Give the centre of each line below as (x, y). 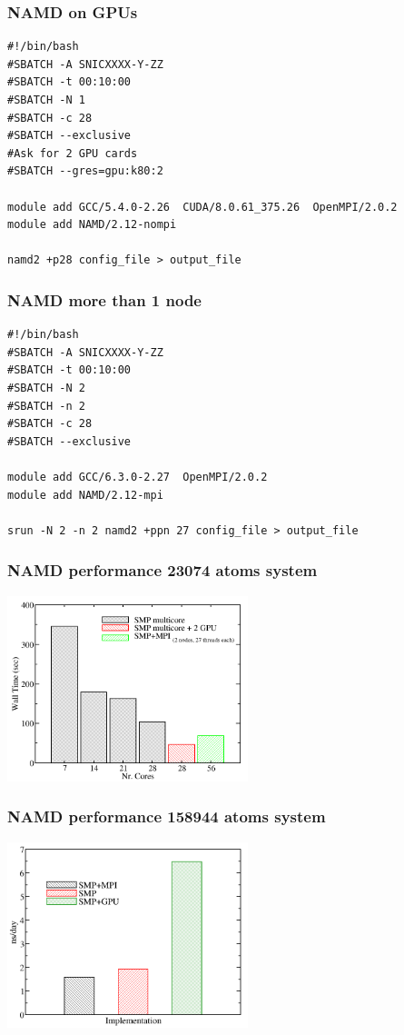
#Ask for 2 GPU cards (73, 153)
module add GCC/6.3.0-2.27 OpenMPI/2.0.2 (138, 477)
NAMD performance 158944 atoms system (167, 816)
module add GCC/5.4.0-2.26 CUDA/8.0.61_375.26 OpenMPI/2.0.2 (202, 207)
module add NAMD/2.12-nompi (92, 225)
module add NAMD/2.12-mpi (85, 495)
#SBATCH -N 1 (46, 100)
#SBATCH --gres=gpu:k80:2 (85, 171)
